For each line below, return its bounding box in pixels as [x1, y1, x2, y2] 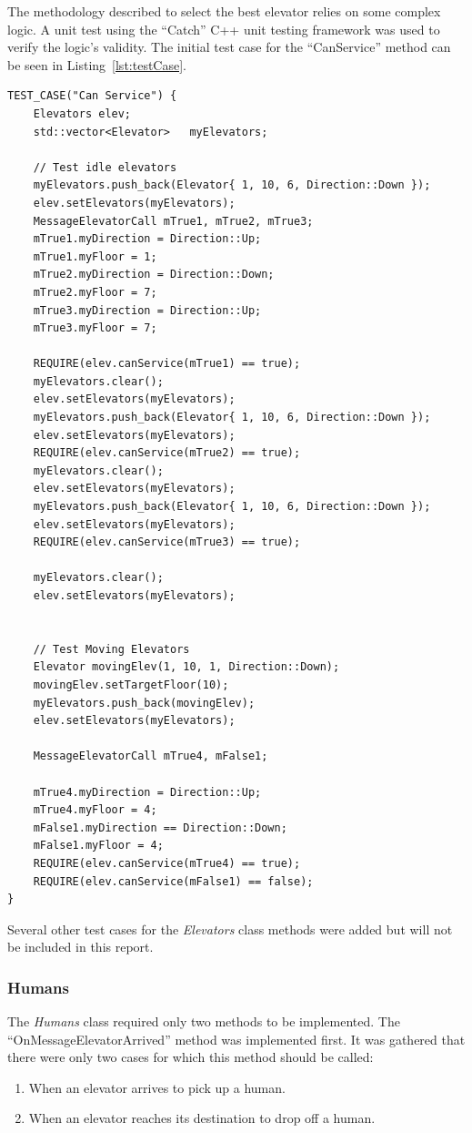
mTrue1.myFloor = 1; [33, 250, 157, 263]
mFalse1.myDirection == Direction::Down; [33, 821, 287, 834]
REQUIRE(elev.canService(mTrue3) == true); [33, 536, 301, 549]
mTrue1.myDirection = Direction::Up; [33, 232, 262, 246]
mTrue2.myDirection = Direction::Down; [33, 268, 275, 281]
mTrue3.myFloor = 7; [33, 322, 157, 335]
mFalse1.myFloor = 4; [33, 839, 164, 852]
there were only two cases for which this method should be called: [7, 1047, 374, 1067]
